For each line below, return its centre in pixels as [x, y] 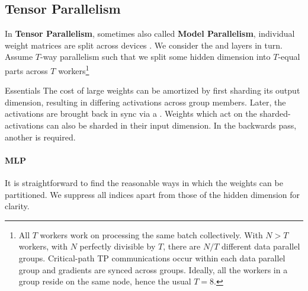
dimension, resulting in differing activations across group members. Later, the [145, 102]
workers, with [43, 246]
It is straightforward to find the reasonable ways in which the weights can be [144, 183]
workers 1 [74, 69]
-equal [289, 57]
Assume [19, 57]
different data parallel [261, 246]
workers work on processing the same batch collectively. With [151, 234]
